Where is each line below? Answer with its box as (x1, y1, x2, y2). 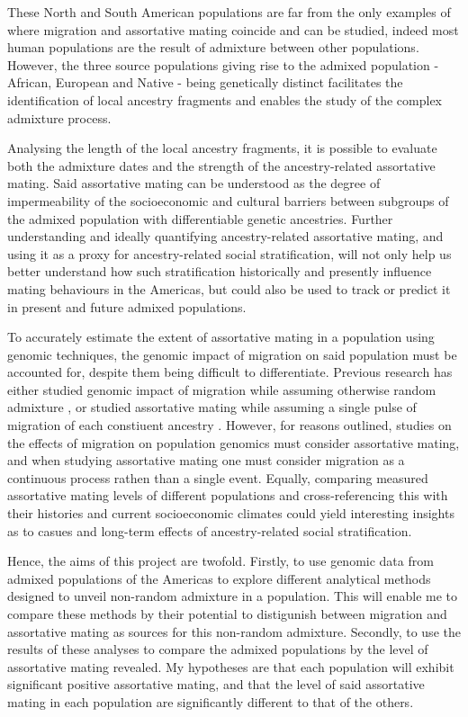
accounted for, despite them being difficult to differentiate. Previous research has (7, 363, 453, 381)
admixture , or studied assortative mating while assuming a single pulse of (7, 398, 417, 417)
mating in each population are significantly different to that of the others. (7, 692, 414, 711)
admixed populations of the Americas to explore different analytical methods (7, 569, 431, 587)
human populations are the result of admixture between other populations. (7, 38, 419, 57)
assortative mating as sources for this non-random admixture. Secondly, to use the (7, 622, 461, 641)
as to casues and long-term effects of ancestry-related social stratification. (7, 521, 412, 540)
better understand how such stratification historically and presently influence (7, 262, 432, 281)
